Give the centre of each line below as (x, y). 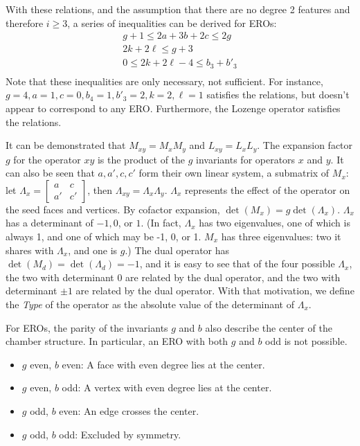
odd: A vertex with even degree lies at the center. (167, 387)
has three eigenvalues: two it (281, 236)
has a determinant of (49, 223)
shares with (30, 250)
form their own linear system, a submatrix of (234, 173)
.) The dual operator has (177, 250)
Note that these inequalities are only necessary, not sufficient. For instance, (164, 81)
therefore (25, 23)
